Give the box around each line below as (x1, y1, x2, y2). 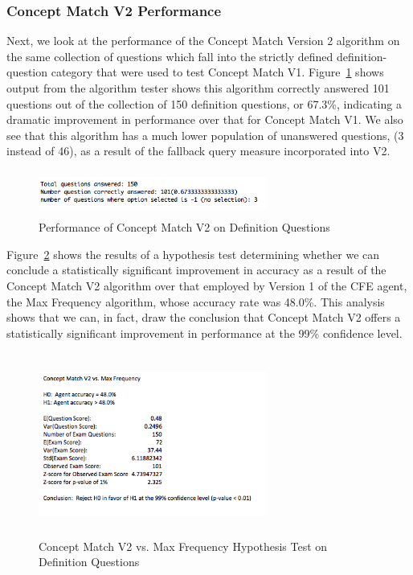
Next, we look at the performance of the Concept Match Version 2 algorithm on (6, 32, 400, 49)
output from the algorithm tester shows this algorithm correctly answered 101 (6, 80, 390, 96)
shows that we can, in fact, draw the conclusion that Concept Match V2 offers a (6, 309, 401, 326)
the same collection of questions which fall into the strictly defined (6, 47, 333, 64)
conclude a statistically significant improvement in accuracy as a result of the (6, 261, 386, 278)
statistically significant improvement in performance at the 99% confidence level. (6, 324, 403, 341)
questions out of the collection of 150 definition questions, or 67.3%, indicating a (6, 95, 402, 112)
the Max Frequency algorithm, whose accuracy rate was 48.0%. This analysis (6, 293, 385, 310)
